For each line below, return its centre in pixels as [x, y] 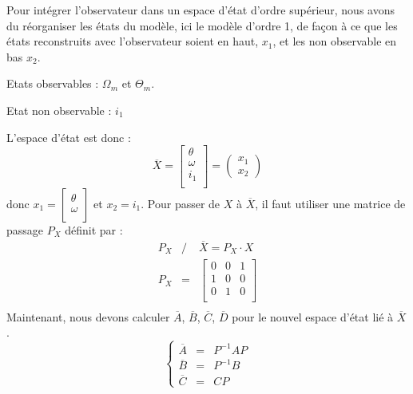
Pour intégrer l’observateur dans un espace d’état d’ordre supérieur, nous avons [201, 10]
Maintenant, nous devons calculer [88, 316]
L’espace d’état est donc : [69, 137]
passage [25, 229]
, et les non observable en [335, 41]
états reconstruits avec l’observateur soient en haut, [133, 41]
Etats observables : [53, 83]
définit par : [94, 229]
